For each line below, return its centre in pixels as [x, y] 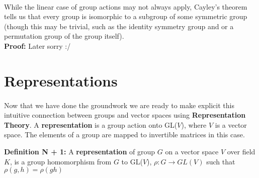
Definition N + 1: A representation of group [80, 151]
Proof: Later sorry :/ [37, 46]
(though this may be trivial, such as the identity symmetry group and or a [119, 26]
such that [221, 161]
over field [241, 151]
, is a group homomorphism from [61, 161]
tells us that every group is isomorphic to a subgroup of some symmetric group [126, 16]
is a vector [231, 124]
